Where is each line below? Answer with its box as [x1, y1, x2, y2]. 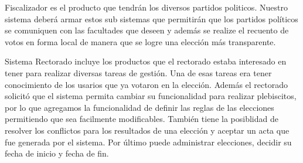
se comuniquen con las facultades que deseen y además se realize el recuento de [5, 24, 289, 36]
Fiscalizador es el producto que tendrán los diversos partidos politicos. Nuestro [5, 1, 288, 13]
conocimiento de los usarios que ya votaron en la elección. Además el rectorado [5, 78, 288, 90]
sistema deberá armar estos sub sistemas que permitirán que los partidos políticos [5, 12, 298, 25]
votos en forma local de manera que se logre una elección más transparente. [5, 35, 276, 47]
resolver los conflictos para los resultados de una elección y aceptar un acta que [5, 124, 290, 136]
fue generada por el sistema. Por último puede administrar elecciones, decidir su [5, 135, 292, 148]
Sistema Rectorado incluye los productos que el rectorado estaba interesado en [5, 55, 287, 67]
